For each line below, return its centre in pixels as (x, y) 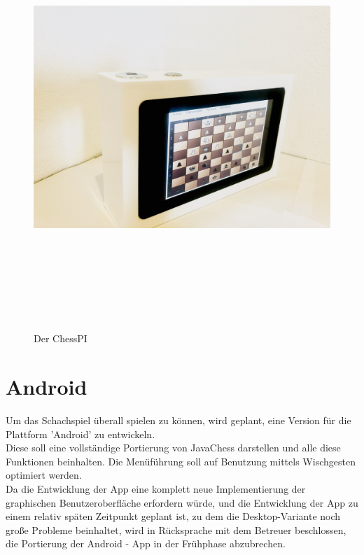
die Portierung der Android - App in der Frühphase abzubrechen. (146, 543)
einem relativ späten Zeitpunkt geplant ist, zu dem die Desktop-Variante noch (173, 516)
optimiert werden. (44, 475)
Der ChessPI (61, 338)
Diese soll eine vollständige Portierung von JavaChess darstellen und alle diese (173, 448)
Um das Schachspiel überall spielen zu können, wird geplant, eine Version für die (178, 420)
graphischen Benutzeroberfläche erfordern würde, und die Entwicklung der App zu (182, 502)
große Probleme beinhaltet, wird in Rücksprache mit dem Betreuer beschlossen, (176, 529)
